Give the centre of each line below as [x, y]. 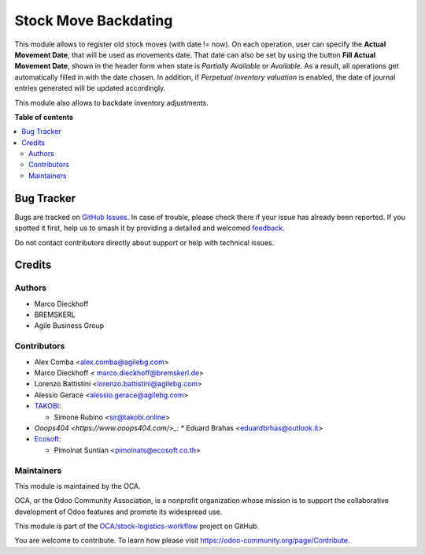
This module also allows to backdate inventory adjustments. [111, 102]
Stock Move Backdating [94, 20]
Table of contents [44, 117]
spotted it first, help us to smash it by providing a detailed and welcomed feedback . [150, 228]
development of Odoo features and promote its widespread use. [118, 512]
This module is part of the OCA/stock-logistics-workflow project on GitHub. [137, 526]
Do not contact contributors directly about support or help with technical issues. [144, 242]
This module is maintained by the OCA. [78, 486]
